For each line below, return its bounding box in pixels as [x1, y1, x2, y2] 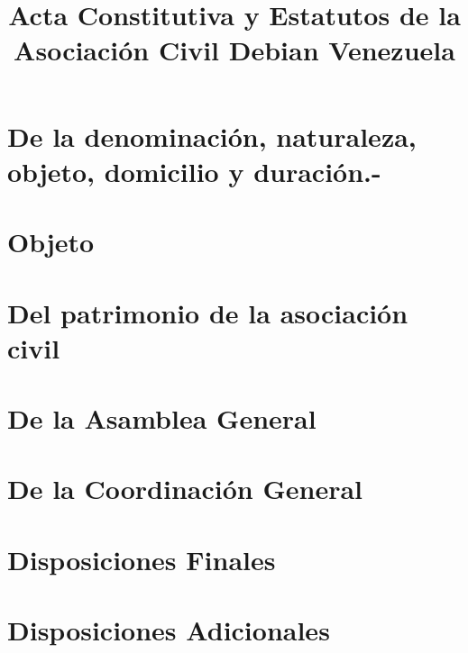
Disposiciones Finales [7, 540, 276, 577]
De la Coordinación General [7, 470, 363, 507]
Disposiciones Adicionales [7, 612, 330, 648]
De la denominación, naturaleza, [7, 117, 417, 154]
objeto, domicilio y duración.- [7, 152, 381, 189]
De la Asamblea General [7, 400, 317, 437]
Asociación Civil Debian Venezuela [14, 32, 455, 68]
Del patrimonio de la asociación [7, 294, 408, 331]
